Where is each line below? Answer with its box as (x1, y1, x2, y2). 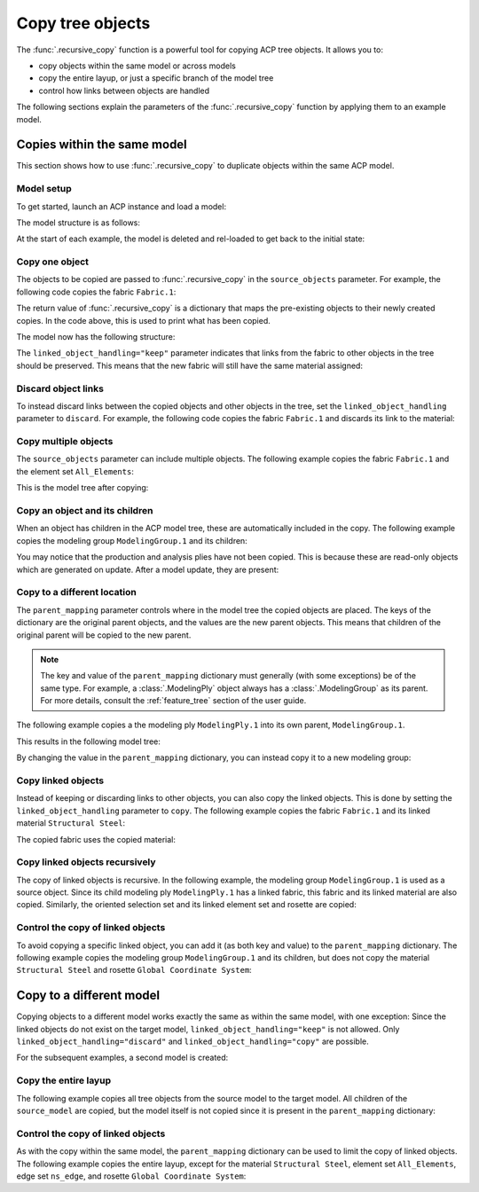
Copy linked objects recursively (16, 856, 156, 868)
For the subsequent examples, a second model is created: (16, 1052, 229, 1063)
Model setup (16, 183, 73, 195)
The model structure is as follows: (16, 217, 141, 228)
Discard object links (16, 382, 104, 395)
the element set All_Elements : (16, 466, 135, 476)
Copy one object (16, 255, 89, 268)
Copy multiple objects (16, 435, 114, 448)
